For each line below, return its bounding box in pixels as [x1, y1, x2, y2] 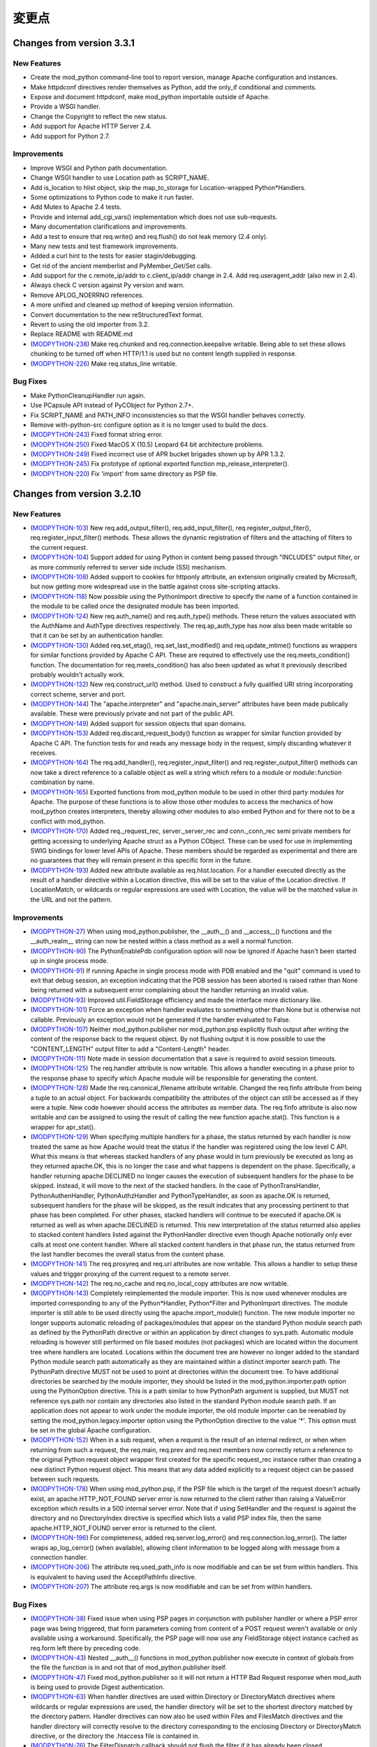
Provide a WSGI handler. [30, 102, 101, 111]
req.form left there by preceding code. [30, 1644, 141, 1652]
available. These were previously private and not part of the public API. [30, 709, 235, 718]
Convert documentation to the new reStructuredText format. [30, 310, 204, 319]
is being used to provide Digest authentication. [30, 1683, 165, 1691]
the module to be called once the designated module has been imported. [30, 602, 240, 611]
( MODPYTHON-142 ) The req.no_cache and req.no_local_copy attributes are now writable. [30, 1280, 289, 1288]
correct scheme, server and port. [30, 690, 126, 698]
